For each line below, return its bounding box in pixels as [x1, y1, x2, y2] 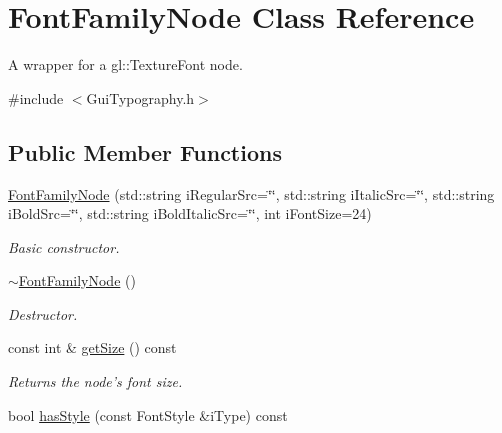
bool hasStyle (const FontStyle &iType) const [8, 404, 288, 425]
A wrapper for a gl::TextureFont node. [8, 54, 243, 75]
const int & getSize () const [8, 337, 177, 358]
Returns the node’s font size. [8, 371, 183, 392]
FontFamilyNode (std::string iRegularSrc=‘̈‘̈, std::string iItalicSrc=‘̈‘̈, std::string [8, 183, 495, 204]
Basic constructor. [8, 236, 120, 257]
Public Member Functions [8, 136, 282, 167]
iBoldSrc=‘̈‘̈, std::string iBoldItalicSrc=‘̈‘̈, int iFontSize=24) [8, 203, 372, 224]
